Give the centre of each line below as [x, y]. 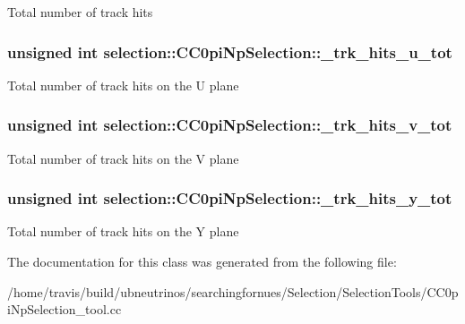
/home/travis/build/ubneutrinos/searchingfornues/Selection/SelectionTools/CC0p [233, 291]
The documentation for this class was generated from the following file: [202, 262]
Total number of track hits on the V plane [123, 158]
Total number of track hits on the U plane [123, 85]
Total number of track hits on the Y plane [123, 231]
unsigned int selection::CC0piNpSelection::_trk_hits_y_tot [230, 198]
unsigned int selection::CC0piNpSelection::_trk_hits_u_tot [230, 51]
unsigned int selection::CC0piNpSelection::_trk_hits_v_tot [230, 125]
